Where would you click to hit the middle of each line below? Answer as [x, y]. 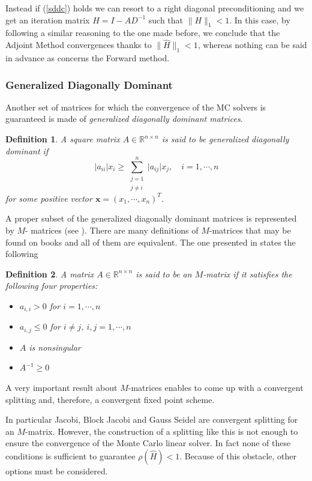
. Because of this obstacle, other [238, 455]
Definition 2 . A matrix [50, 274]
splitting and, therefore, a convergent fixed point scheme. [110, 399]
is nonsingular [55, 347]
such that [166, 20]
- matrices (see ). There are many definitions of [112, 230]
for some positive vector [49, 198]
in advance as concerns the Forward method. [88, 58]
